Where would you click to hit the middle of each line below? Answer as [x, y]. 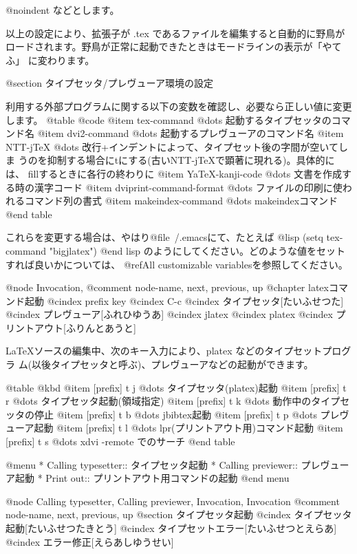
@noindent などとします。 [63, 10]
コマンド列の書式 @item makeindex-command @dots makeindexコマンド [181, 201]
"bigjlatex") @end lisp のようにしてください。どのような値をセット [197, 250]
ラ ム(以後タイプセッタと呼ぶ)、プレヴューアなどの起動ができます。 [160, 364]
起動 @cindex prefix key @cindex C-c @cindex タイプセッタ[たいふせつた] [184, 300]
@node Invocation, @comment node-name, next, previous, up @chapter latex [167, 287]
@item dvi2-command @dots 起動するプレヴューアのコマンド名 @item [191, 133]
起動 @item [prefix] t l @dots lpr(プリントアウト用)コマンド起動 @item [188, 428]
